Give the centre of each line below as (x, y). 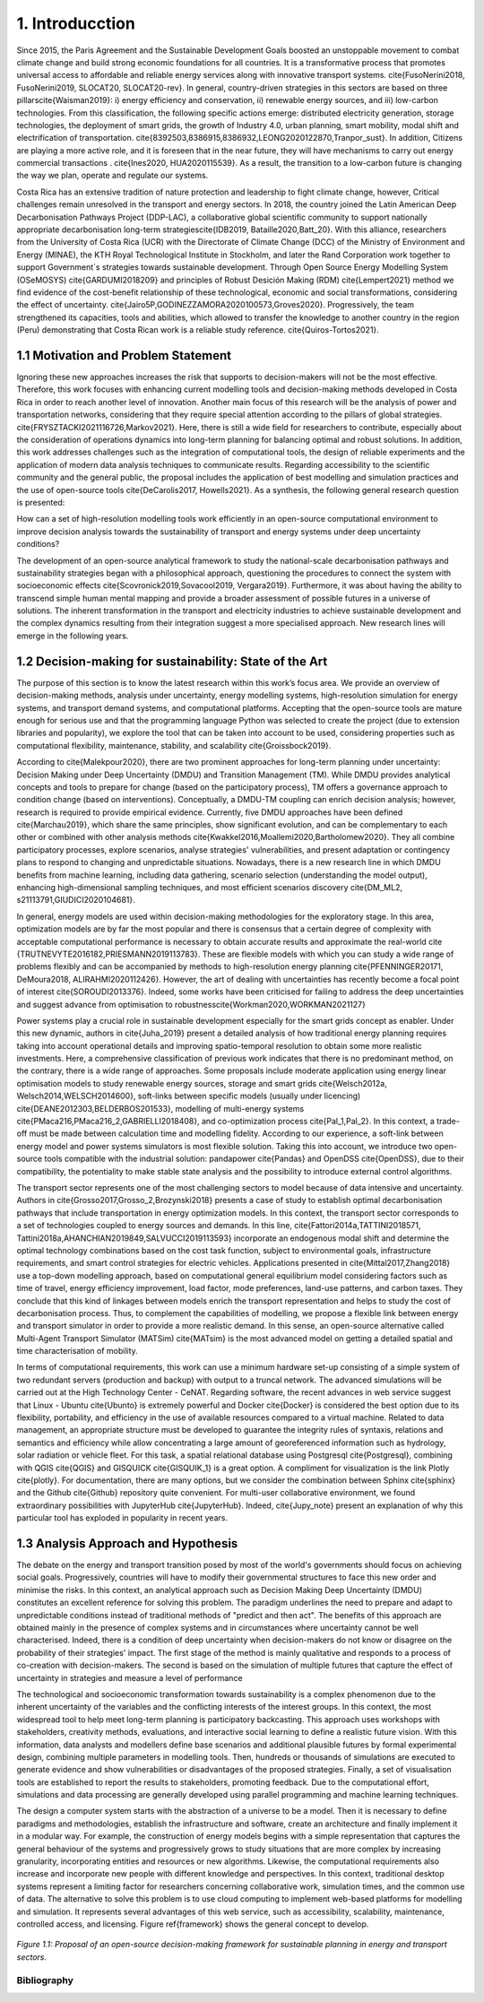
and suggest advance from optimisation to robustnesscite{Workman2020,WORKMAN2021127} (191, 1004)
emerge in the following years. (73, 636)
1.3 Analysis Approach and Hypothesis (127, 1543)
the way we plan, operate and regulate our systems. (112, 176)
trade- (448, 1122)
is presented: (41, 502)
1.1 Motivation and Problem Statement (124, 355)
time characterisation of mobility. (77, 1351)
